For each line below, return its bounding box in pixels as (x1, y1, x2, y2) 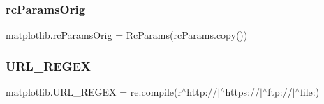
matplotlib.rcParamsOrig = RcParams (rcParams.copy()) (6, 28, 248, 42)
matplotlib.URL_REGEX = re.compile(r (6, 85, 182, 99)
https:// (225, 85, 260, 99)
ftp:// (267, 85, 293, 99)
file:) (300, 85, 320, 99)
